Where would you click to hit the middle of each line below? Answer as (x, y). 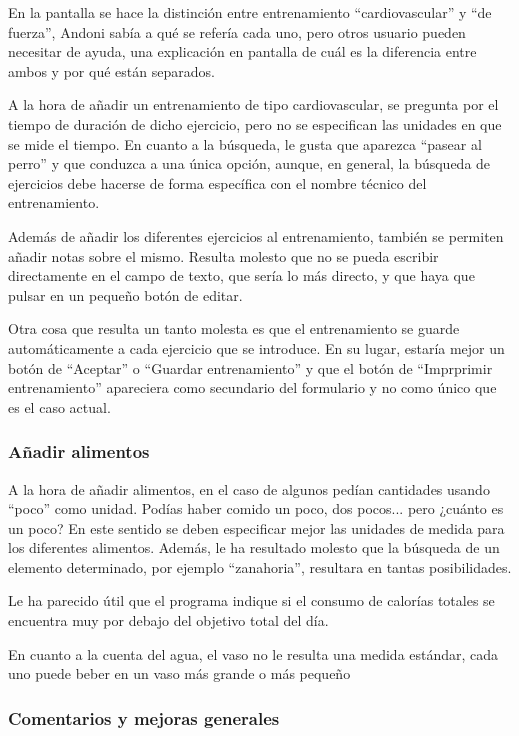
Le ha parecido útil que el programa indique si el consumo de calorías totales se (251, 600)
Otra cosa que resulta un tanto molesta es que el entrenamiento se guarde (234, 328)
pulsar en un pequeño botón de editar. (125, 294)
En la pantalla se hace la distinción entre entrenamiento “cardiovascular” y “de (250, 12)
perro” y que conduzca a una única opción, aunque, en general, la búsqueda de (249, 163)
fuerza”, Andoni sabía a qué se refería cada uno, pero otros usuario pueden (237, 31)
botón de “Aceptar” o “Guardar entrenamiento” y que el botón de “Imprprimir (250, 367)
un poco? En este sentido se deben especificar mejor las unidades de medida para (256, 527)
